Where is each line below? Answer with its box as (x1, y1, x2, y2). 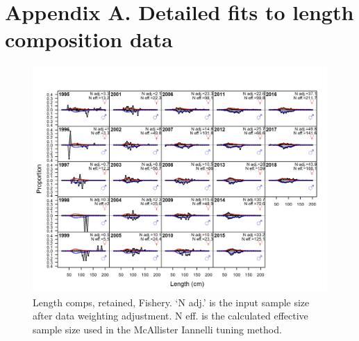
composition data (5, 25, 173, 53)
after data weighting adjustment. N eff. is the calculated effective (33, 308, 308, 323)
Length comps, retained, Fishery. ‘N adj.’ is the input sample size (33, 294, 310, 309)
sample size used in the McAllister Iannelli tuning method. (33, 322, 282, 336)
